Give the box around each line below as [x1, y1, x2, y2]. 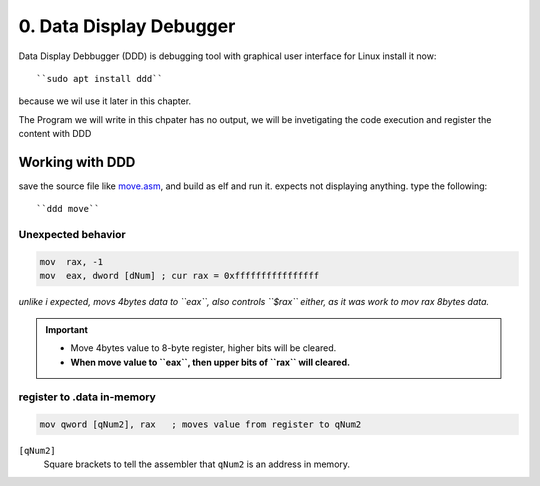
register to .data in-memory [18, 390, 157, 404]
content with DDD [18, 128, 92, 140]
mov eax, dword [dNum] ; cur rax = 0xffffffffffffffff [39, 270, 320, 282]
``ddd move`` [36, 203, 100, 215]
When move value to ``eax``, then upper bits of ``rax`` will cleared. [70, 356, 350, 368]
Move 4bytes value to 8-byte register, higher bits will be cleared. [70, 342, 337, 354]
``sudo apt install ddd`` [36, 73, 164, 84]
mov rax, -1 [39, 256, 104, 267]
